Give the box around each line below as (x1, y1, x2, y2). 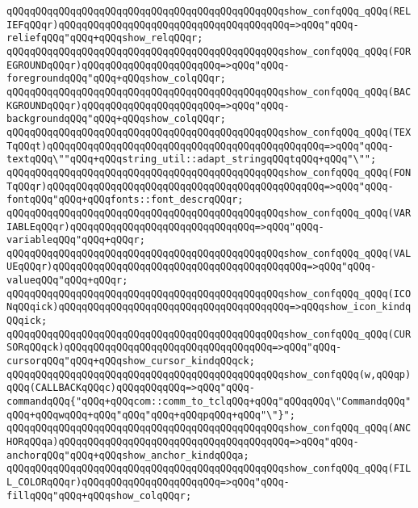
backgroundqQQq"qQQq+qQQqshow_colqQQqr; (6, 113, 227, 125)
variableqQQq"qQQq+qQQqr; (6, 234, 145, 246)
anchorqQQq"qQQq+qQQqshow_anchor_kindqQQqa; (6, 449, 249, 461)
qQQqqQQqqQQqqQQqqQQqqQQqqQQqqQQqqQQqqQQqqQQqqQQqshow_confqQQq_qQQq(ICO (6, 288, 412, 300)
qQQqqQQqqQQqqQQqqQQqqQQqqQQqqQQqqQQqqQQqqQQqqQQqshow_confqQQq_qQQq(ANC (6, 422, 412, 435)
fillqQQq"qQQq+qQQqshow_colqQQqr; (6, 489, 192, 502)
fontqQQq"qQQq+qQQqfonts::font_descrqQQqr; (6, 194, 244, 206)
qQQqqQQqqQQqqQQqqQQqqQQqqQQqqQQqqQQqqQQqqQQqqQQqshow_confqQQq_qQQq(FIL (6, 463, 412, 475)
